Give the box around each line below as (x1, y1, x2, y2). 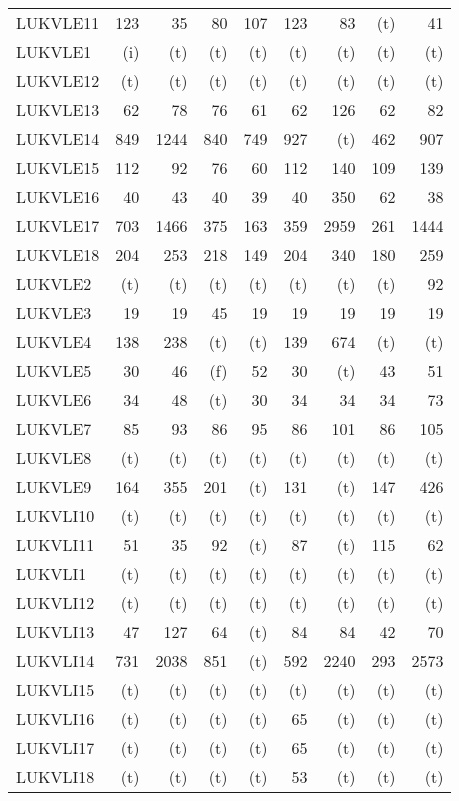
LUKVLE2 (16, 272, 92, 295)
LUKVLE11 (16, 11, 100, 34)
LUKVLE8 (16, 446, 92, 469)
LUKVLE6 (16, 388, 92, 411)
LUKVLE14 (16, 127, 100, 150)
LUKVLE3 (16, 301, 92, 324)
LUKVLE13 (16, 98, 100, 121)
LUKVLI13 (16, 620, 95, 643)
